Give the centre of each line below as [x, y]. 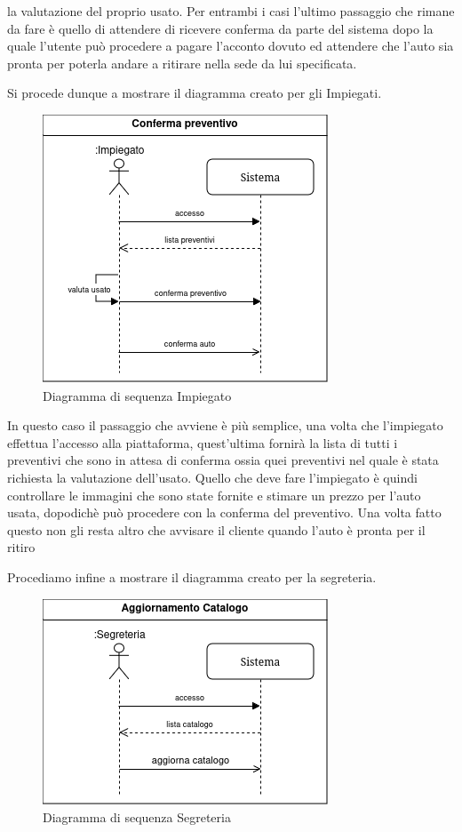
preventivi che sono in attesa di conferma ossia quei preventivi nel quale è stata [223, 460]
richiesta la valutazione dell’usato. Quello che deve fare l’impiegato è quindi [212, 477]
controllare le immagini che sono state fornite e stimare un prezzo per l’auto [214, 495]
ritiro [21, 547]
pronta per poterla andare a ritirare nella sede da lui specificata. [182, 63]
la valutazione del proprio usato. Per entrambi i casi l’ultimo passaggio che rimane [231, 11]
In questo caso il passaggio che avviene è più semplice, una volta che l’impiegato [225, 425]
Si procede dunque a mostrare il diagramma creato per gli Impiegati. [195, 93]
